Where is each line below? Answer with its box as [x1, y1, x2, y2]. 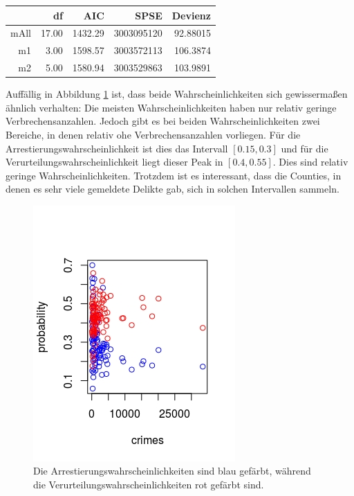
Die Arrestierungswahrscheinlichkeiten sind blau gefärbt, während [33, 463, 311, 478]
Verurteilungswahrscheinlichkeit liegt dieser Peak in [6, 154, 223, 169]
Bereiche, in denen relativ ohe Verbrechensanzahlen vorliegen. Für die [6, 127, 301, 141]
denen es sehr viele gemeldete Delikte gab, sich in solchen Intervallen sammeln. [6, 181, 339, 196]
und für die [281, 141, 328, 155]
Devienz [171, 8, 211, 22]
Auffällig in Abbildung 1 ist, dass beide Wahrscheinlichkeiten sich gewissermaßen [6, 87, 348, 101]
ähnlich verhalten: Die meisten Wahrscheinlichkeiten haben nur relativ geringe [6, 100, 337, 114]
